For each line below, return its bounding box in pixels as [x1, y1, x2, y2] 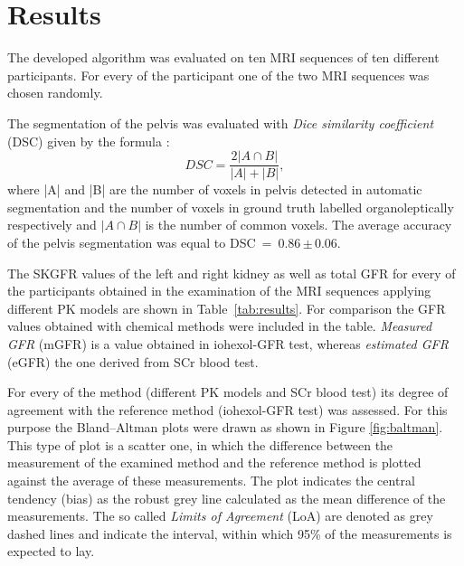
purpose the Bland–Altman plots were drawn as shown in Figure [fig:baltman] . [7, 418, 443, 437]
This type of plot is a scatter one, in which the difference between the [7, 435, 393, 454]
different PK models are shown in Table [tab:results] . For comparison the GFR [7, 298, 446, 317]
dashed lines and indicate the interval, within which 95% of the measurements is [7, 524, 452, 542]
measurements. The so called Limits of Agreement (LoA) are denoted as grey [7, 506, 433, 525]
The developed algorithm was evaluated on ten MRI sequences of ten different [7, 48, 440, 67]
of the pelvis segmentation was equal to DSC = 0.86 [7, 232, 301, 251]
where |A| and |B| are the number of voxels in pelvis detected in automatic [7, 180, 422, 199]
